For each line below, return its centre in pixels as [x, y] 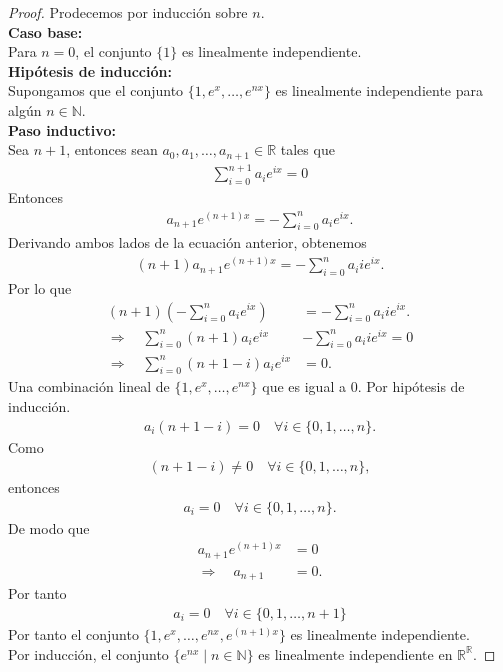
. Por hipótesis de [411, 386]
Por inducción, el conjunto [88, 653]
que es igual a [304, 386]
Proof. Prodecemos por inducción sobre [128, 12]
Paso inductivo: [62, 129]
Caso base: [45, 31]
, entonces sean [112, 149]
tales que [307, 149]
